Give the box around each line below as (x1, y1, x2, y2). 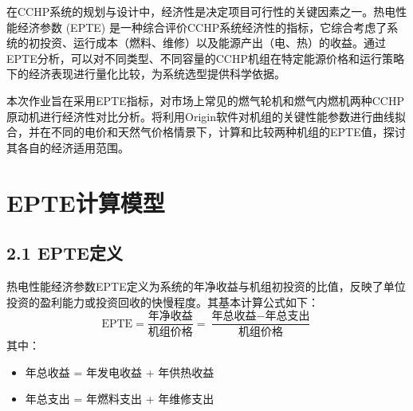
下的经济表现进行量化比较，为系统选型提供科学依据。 (6, 65, 285, 82)
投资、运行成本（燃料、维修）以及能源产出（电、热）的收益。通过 (39, 34, 386, 51)
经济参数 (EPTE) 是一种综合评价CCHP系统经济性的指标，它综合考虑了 (17, 18, 387, 35)
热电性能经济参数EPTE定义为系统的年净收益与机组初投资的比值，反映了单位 (6, 277, 406, 294)
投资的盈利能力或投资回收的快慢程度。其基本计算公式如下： (6, 293, 319, 310)
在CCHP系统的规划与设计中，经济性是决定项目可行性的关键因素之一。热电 (6, 3, 396, 19)
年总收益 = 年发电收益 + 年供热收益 (25, 363, 214, 380)
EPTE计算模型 (6, 186, 165, 218)
